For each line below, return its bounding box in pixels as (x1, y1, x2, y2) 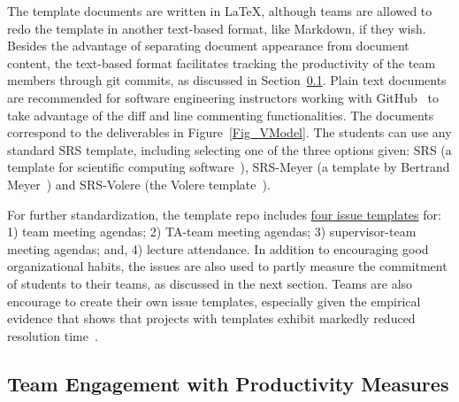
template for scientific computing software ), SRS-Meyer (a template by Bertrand (7, 158, 450, 176)
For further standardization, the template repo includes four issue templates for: (7, 205, 441, 223)
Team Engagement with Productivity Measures (7, 369, 449, 397)
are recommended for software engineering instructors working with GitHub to (7, 88, 439, 106)
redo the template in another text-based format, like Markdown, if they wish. (7, 19, 426, 37)
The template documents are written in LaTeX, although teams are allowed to (7, 2, 432, 19)
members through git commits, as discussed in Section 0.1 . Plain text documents (7, 71, 447, 89)
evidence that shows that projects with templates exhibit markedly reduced (7, 309, 416, 328)
